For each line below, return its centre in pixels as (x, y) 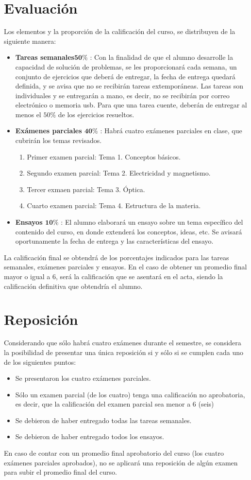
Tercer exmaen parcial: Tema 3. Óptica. (86, 189)
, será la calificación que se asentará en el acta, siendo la (139, 276)
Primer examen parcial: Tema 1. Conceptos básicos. (104, 156)
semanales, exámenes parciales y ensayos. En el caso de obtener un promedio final (125, 267)
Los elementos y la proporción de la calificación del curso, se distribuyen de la (120, 31)
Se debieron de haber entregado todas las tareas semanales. (103, 420)
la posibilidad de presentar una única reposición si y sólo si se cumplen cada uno (124, 352)
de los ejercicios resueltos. (96, 114)
